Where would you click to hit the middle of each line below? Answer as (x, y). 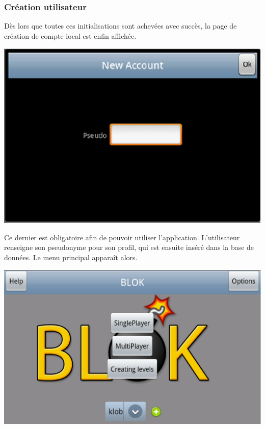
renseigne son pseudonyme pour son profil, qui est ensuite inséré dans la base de (129, 247)
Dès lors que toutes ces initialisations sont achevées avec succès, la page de (121, 26)
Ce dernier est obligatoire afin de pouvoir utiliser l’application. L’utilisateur (122, 237)
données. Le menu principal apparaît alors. (71, 257)
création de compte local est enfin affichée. (70, 35)
